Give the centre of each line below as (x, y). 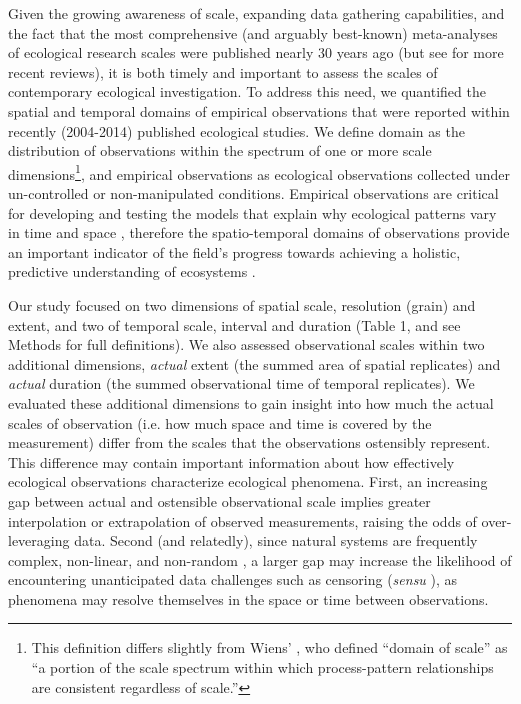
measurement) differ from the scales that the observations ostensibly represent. (249, 442)
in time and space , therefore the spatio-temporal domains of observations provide (259, 232)
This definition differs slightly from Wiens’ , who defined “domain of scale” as (269, 647)
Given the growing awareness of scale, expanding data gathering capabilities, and (256, 13)
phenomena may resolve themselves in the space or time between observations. (248, 598)
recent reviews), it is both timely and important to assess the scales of (223, 71)
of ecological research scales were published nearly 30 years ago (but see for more (256, 52)
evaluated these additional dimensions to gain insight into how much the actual (251, 402)
